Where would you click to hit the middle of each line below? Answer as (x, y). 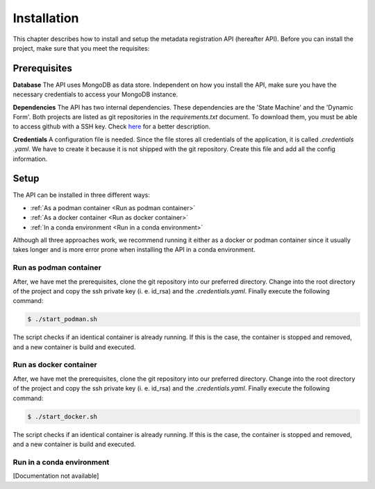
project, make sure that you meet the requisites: (81, 48)
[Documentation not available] (56, 476)
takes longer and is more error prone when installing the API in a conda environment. (134, 250)
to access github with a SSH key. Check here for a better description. (112, 127)
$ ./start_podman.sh (62, 319)
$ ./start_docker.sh (62, 417)
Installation (46, 18)
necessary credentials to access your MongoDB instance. (95, 94)
